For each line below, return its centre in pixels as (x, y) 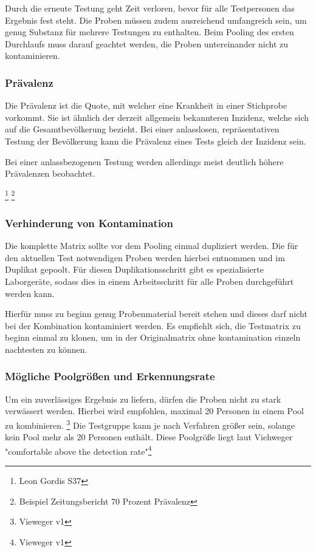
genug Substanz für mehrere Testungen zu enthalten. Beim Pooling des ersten (149, 32)
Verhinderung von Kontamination (89, 223)
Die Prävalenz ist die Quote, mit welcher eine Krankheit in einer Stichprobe (146, 105)
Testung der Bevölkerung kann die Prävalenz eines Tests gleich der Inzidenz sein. (156, 141)
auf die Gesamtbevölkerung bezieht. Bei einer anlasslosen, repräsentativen (142, 129)
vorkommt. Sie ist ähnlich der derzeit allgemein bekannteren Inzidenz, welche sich (157, 117)
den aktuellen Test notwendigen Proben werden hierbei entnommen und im (145, 257)
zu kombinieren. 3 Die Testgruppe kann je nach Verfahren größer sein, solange (150, 424)
